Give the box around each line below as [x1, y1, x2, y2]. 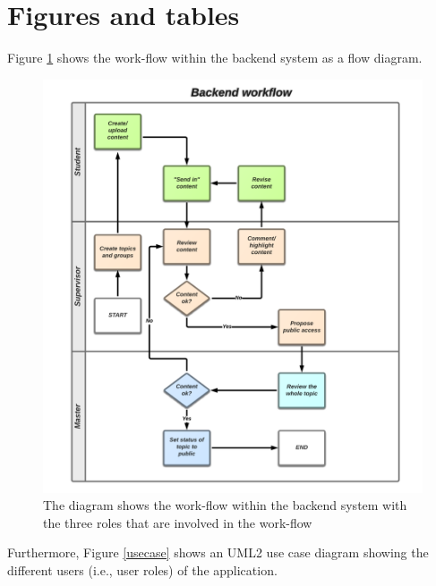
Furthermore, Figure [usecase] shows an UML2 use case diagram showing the [7, 543, 429, 562]
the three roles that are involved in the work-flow [43, 513, 312, 531]
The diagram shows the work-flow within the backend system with [43, 496, 407, 514]
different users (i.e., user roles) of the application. [7, 560, 278, 579]
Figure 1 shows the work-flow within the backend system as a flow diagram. [7, 48, 423, 67]
